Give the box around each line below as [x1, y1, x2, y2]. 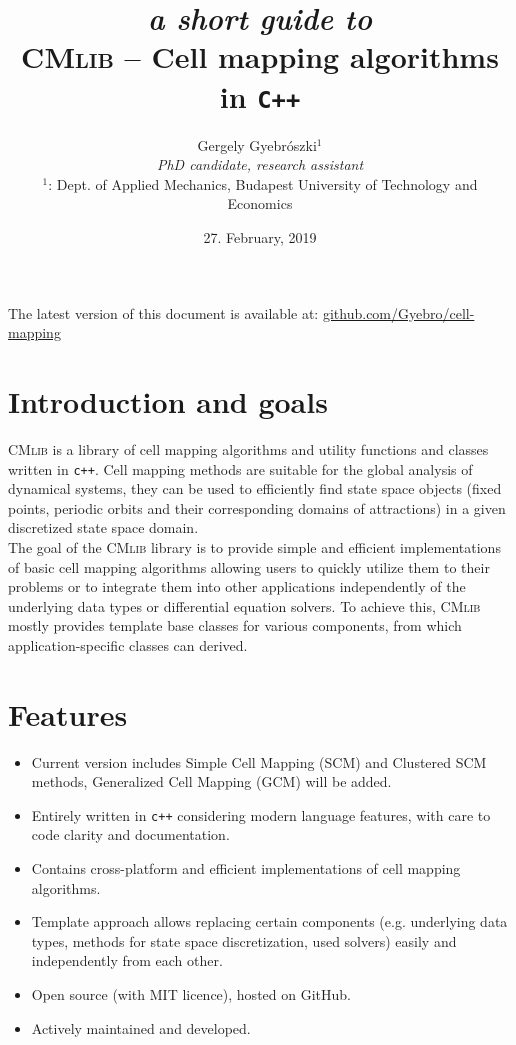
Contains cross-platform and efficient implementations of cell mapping [31, 858, 461, 879]
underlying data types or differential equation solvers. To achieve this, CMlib [8, 595, 481, 616]
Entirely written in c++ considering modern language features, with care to [31, 804, 491, 825]
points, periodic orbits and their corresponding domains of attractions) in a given [8, 497, 506, 518]
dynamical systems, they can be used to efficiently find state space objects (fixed [8, 478, 502, 499]
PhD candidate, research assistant [156, 154, 364, 175]
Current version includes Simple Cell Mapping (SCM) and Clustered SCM [31, 751, 487, 772]
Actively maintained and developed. [31, 1017, 251, 1038]
